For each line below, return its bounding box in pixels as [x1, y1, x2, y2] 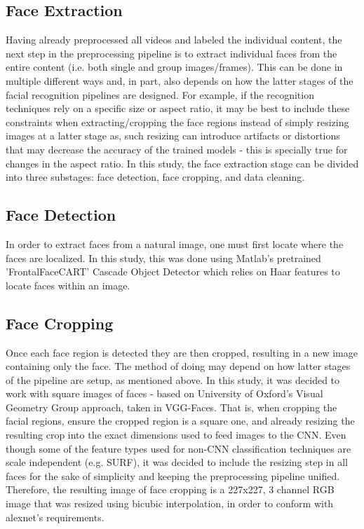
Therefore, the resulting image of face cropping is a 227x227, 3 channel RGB [6, 482, 335, 497]
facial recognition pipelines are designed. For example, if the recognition [6, 87, 314, 102]
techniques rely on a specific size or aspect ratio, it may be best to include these [6, 101, 350, 116]
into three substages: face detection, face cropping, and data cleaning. [6, 170, 305, 184]
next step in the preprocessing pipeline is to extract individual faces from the [6, 46, 337, 60]
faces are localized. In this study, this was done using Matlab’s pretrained [6, 250, 321, 265]
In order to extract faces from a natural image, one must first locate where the [6, 236, 344, 251]
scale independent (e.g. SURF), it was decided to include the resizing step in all [6, 455, 348, 469]
